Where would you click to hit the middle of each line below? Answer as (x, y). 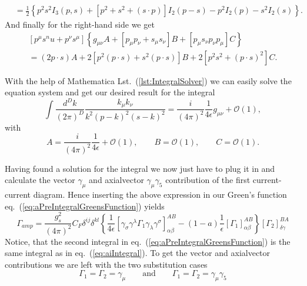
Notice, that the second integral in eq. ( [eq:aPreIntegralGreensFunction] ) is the (148, 241)
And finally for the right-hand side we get (80, 24)
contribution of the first (208, 180)
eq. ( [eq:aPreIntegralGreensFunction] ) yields (85, 206)
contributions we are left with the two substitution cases (106, 264)
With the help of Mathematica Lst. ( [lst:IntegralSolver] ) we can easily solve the (148, 80)
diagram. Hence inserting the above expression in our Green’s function (160, 194)
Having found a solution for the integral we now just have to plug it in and (140, 168)
